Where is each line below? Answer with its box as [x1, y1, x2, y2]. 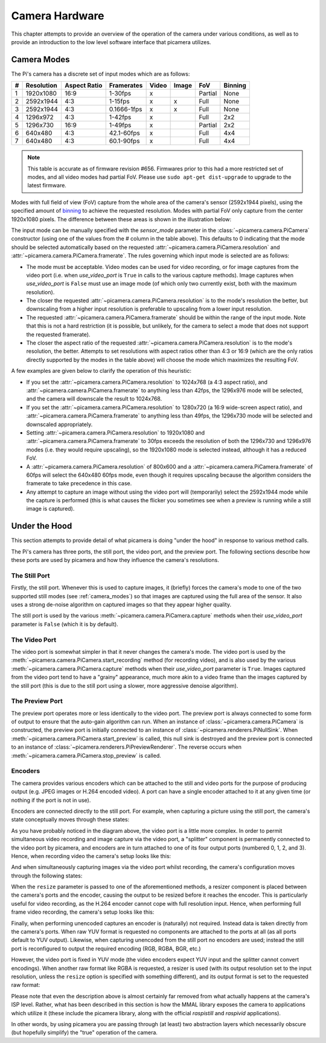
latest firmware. [27, 182, 66, 189]
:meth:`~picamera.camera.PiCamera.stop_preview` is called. [11, 752, 161, 759]
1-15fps [109, 97, 130, 106]
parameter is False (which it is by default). [11, 620, 119, 628]
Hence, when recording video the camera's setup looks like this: [11, 852, 171, 859]
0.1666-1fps [109, 105, 142, 114]
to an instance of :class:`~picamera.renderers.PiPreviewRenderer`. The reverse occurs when [11, 743, 241, 751]
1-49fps [109, 121, 132, 129]
